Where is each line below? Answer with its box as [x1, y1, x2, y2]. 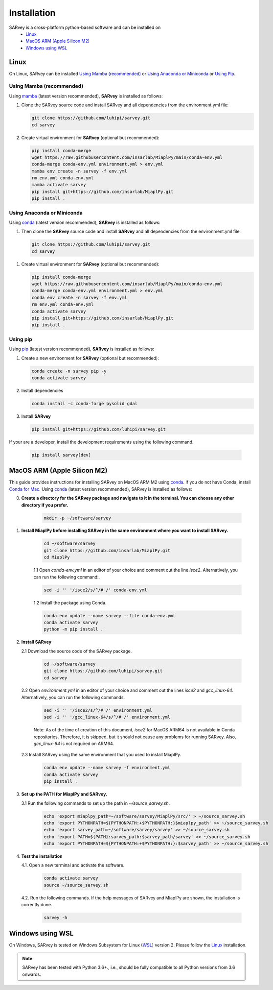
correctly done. [21, 902, 52, 908]
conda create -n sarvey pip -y [31, 368, 107, 374]
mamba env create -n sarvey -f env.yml [31, 168, 127, 174]
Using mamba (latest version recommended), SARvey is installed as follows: [9, 93, 163, 99]
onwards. [22, 971, 42, 977]
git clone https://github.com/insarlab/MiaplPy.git [44, 548, 171, 553]
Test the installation [21, 853, 63, 859]
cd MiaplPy [44, 555, 70, 560]
